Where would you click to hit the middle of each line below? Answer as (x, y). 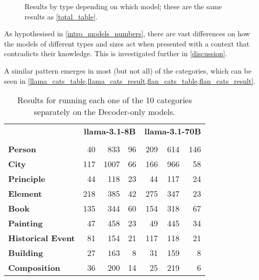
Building (26, 253)
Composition (34, 268)
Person (22, 149)
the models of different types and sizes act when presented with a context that (127, 43)
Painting (26, 223)
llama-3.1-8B (110, 131)
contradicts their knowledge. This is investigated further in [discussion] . (116, 53)
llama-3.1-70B (173, 131)
